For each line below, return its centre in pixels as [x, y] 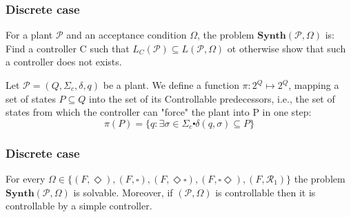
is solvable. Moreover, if [123, 192]
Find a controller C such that [68, 48]
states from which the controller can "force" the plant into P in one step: [159, 112]
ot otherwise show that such [287, 48]
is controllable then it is [265, 192]
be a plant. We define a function [171, 85]
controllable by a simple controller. [79, 206]
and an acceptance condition [127, 35]
